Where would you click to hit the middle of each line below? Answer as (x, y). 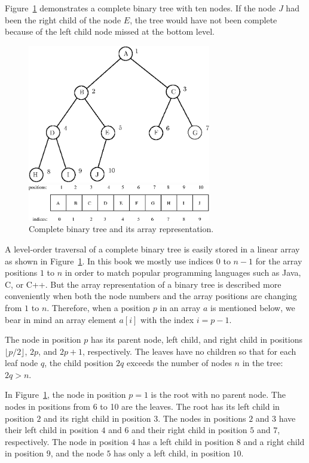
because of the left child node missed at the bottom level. (110, 31)
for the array (279, 261)
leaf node (22, 363)
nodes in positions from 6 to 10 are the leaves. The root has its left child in (142, 406)
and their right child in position (189, 430)
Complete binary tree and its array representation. (121, 229)
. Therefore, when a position (99, 307)
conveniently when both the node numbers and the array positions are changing (151, 296)
